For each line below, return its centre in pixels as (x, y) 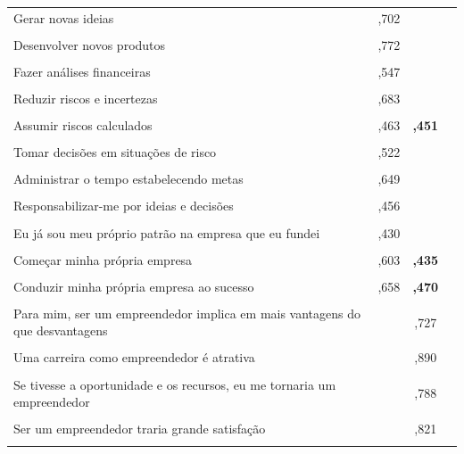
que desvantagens (61, 330)
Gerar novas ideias (64, 17)
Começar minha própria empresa (103, 259)
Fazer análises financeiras (82, 71)
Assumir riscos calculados (83, 125)
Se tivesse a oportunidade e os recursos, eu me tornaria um (175, 384)
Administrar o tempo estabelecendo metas (128, 179)
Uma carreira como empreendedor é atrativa (134, 357)
